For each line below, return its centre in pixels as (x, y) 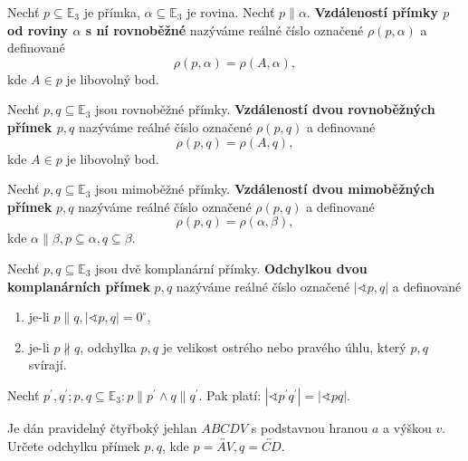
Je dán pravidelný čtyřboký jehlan (102, 427)
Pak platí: (234, 394)
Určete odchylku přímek (74, 445)
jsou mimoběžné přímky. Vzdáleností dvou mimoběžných (265, 189)
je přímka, (112, 12)
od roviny (38, 29)
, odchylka (108, 346)
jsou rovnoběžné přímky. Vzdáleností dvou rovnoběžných (265, 109)
